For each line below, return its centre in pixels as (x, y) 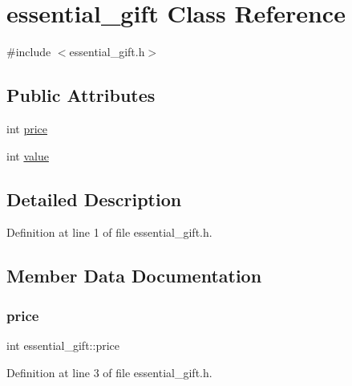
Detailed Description (94, 199)
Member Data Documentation (134, 276)
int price (27, 128)
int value (28, 155)
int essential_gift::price (63, 345)
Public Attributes (81, 95)
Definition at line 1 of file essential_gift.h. (109, 232)
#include (29, 52)
